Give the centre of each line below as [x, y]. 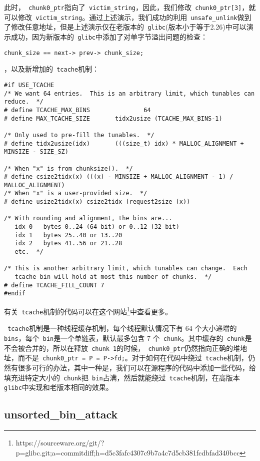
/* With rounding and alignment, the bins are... [88, 218]
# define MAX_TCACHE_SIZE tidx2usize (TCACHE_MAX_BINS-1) [113, 118]
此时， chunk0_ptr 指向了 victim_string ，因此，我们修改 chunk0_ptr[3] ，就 [130, 7]
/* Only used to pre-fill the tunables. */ [79, 135]
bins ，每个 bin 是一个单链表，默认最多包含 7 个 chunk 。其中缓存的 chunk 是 [128, 338]
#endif [15, 294]
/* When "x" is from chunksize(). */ [68, 168]
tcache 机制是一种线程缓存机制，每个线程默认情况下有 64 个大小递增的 [122, 328]
